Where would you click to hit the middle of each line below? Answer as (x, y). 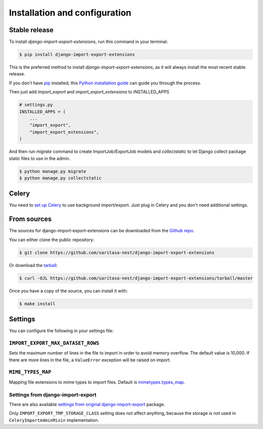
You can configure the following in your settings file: (61, 331)
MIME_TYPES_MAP (30, 372)
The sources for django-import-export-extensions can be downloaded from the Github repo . (102, 231)
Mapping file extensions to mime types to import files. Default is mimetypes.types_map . (97, 382)
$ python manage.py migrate (53, 171)
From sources (30, 219)
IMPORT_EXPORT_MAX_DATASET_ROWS (54, 343)
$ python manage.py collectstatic (60, 178)
